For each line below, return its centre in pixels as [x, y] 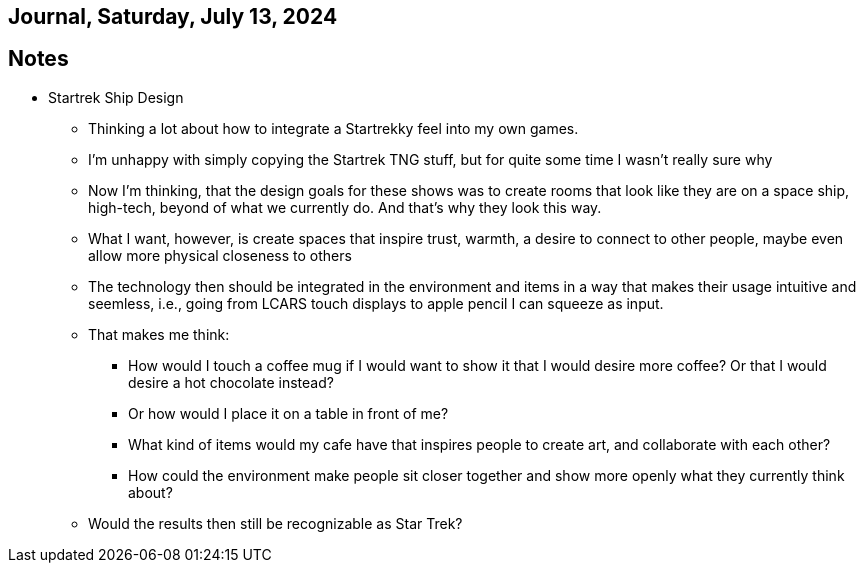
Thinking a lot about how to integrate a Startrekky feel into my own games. [333, 128]
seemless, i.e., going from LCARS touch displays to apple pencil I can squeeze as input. [376, 303]
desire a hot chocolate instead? [231, 382]
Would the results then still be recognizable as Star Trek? [275, 523]
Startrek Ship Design [116, 97]
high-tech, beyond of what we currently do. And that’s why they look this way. [345, 207]
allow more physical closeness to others [220, 255]
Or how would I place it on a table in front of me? [288, 413]
